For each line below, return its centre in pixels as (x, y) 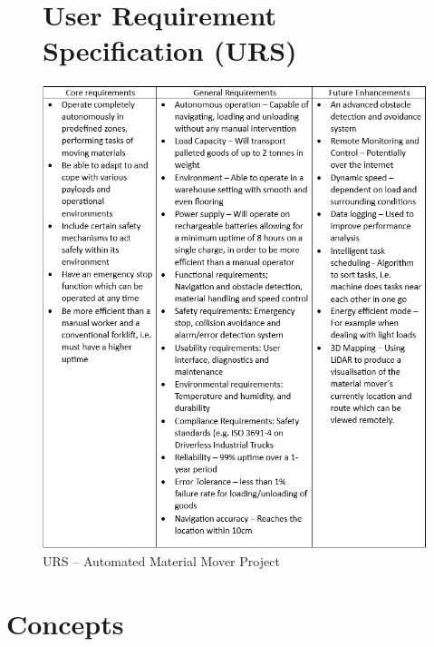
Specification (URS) (170, 50)
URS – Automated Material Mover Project (161, 560)
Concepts (65, 623)
